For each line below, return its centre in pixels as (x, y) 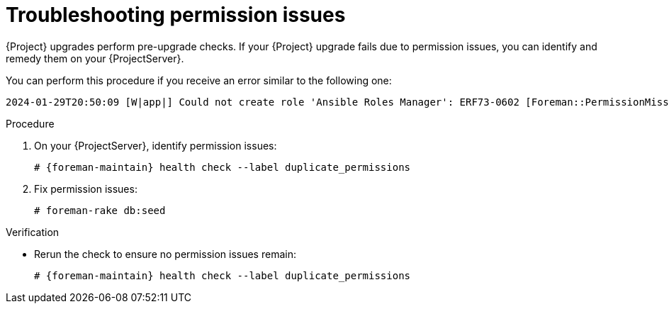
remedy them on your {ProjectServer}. (95, 58)
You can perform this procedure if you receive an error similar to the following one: (199, 80)
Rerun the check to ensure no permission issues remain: (165, 254)
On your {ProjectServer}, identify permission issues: (156, 145)
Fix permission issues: (86, 189)
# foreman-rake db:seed (100, 210)
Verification (33, 232)
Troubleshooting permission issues (176, 15)
